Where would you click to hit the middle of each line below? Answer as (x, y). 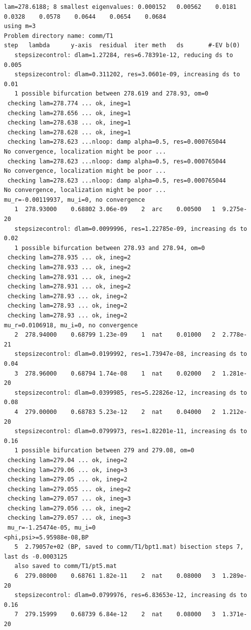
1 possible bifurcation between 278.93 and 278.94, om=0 (110, 248)
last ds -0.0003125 (36, 556)
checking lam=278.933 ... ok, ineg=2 (69, 268)
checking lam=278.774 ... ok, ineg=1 (69, 103)
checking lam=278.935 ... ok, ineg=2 (69, 258)
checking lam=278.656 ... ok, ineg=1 (69, 113)
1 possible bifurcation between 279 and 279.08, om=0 (104, 451)
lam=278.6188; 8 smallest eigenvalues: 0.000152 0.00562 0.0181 (120, 7)
